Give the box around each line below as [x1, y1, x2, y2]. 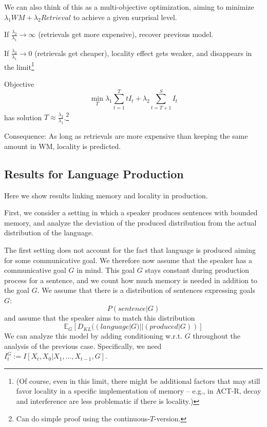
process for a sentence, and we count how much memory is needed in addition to [4, 274, 258, 285]
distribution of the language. [4, 227, 93, 238]
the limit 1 [4, 60, 34, 72]
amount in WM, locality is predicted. [4, 140, 121, 151]
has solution [4, 112, 42, 122]
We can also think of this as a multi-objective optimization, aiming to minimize [4, 2, 254, 12]
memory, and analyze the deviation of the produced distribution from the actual [4, 217, 257, 228]
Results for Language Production [4, 165, 184, 181]
